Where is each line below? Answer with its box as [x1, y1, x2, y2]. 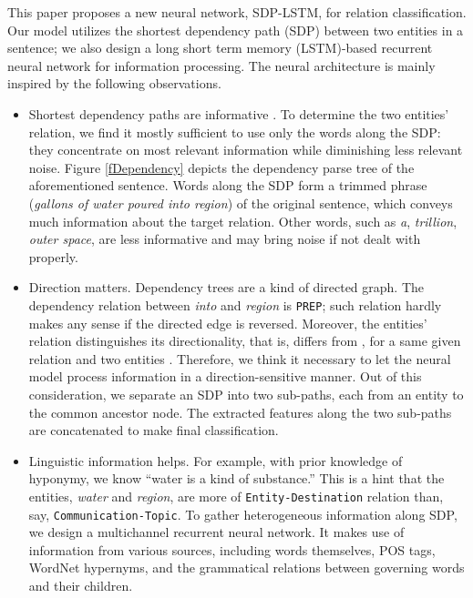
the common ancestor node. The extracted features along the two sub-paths [28, 402, 452, 421]
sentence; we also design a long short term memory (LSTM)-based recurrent [7, 38, 433, 57]
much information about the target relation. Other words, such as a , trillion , [28, 211, 458, 230]
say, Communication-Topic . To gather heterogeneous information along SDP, [28, 504, 458, 523]
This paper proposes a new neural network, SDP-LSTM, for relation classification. [7, 3, 467, 21]
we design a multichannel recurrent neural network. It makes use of [28, 522, 405, 542]
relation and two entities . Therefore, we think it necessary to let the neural [28, 349, 451, 368]
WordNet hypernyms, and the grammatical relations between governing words [28, 558, 465, 577]
